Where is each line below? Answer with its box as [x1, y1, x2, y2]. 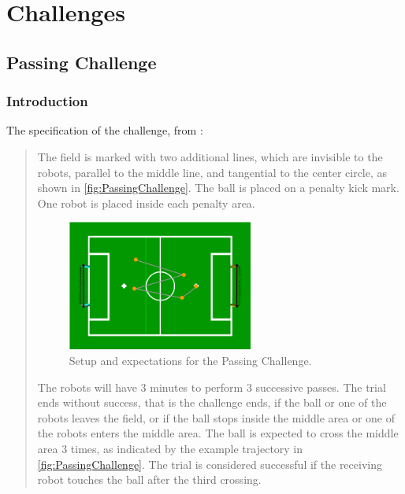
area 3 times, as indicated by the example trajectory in [37, 440, 303, 456]
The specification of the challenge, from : [6, 122, 203, 138]
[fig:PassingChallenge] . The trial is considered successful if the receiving [37, 455, 382, 472]
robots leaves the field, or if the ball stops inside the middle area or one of [37, 409, 395, 426]
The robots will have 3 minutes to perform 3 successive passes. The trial [37, 378, 386, 395]
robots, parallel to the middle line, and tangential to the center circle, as [37, 164, 388, 180]
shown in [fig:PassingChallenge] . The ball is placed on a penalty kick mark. [37, 179, 399, 196]
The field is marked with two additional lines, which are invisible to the [37, 148, 383, 164]
